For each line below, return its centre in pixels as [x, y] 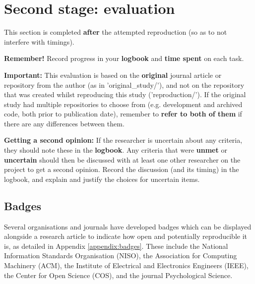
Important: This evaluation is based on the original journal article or [113, 75]
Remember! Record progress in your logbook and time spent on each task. [124, 58]
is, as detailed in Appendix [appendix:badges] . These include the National [116, 246]
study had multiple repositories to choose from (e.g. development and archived [123, 104]
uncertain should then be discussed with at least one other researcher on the [122, 159]
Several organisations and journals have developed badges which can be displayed [128, 226]
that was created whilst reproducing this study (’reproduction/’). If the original [125, 94]
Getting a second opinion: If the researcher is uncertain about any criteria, [123, 140]
